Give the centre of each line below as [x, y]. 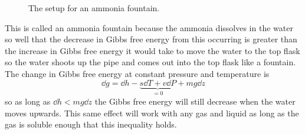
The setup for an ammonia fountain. [94, 8]
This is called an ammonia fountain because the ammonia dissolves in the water [149, 27]
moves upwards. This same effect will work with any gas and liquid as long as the [152, 113]
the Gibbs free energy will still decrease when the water [195, 101]
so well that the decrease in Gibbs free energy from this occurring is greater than [151, 39]
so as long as [28, 101]
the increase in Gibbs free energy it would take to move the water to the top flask [152, 50]
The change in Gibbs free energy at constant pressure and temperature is [137, 73]
